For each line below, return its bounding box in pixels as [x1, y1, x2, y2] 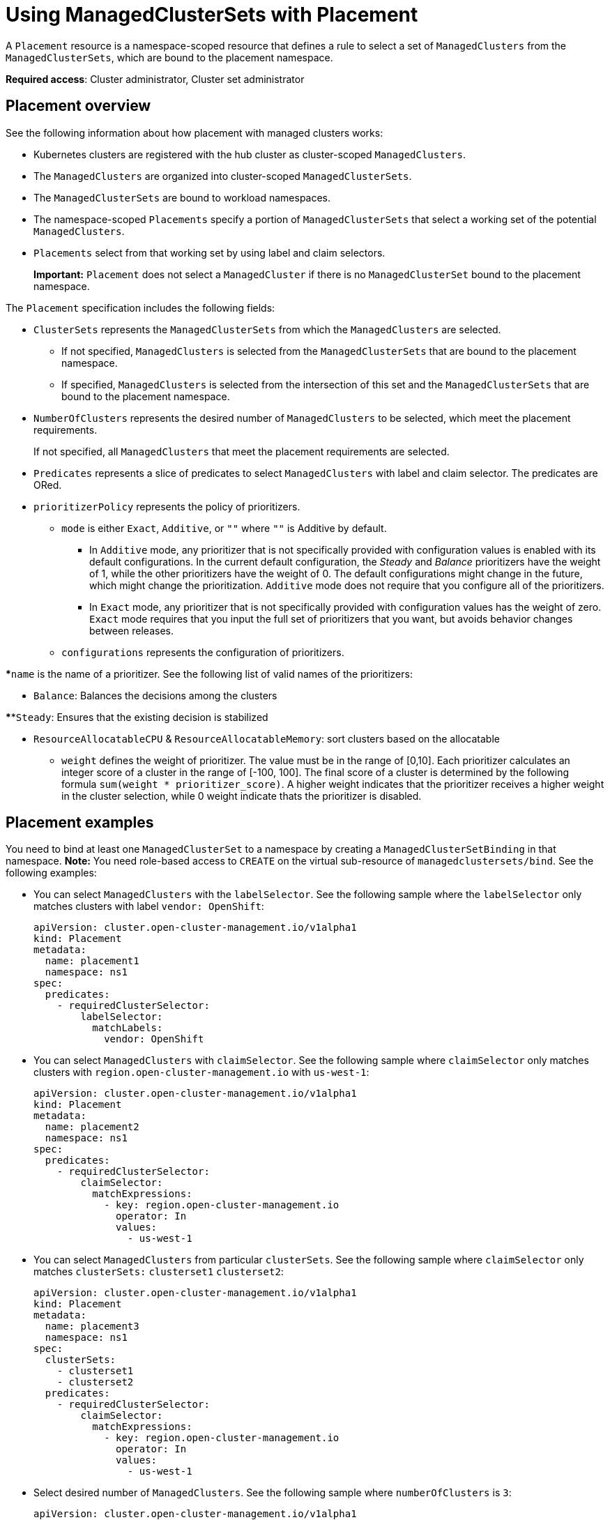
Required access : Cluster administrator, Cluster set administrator [6, 73, 305, 85]
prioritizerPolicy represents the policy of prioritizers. [33, 500, 300, 512]
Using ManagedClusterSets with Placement [6, 3, 418, 26]
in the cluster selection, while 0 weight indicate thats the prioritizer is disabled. [61, 789, 422, 802]
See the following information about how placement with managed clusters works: [6, 126, 383, 139]
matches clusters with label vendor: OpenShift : [33, 900, 264, 913]
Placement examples [6, 814, 154, 832]
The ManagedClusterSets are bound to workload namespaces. [33, 191, 331, 204]
